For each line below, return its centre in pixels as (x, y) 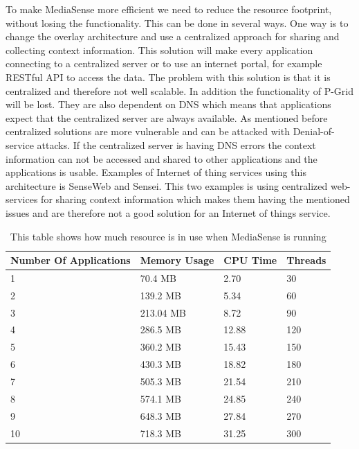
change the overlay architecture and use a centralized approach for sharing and (173, 36)
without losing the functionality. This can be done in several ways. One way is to (177, 23)
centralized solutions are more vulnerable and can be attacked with (148, 131)
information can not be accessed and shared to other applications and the (162, 158)
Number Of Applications (71, 260)
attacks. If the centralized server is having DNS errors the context (176, 144)
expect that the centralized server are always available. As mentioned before (167, 117)
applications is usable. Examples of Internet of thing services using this (156, 172)
